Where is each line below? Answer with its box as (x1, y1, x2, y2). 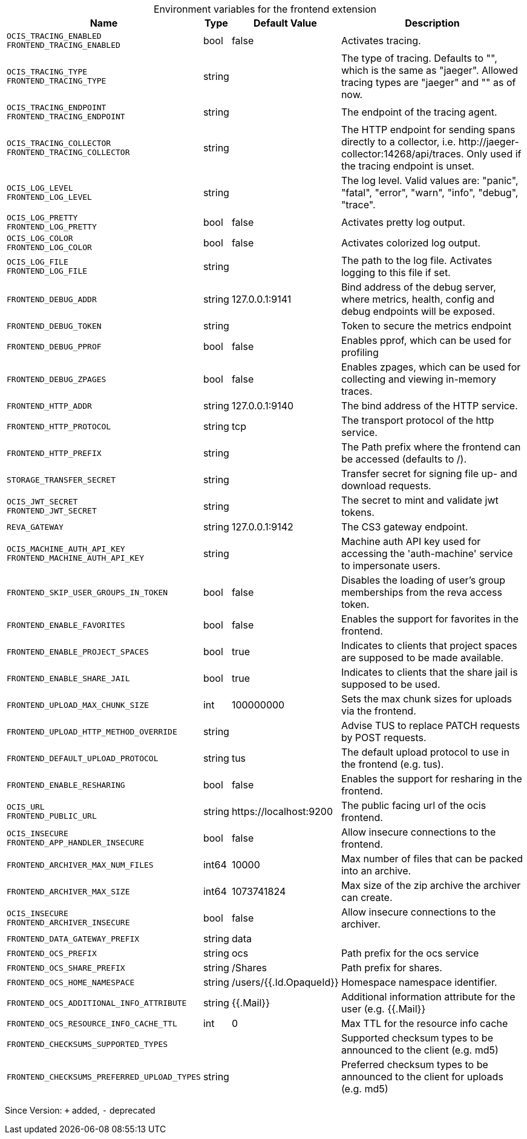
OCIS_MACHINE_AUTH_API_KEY (7, 544, 125, 553)
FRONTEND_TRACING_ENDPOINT (7, 112, 125, 121)
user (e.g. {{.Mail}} (341, 1003, 426, 1015)
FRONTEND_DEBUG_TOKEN (7, 321, 102, 331)
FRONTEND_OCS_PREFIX (7, 948, 97, 958)
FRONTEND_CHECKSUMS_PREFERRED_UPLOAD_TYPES (7, 1072, 201, 1081)
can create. (341, 891, 393, 903)
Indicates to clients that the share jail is (341, 666, 518, 678)
